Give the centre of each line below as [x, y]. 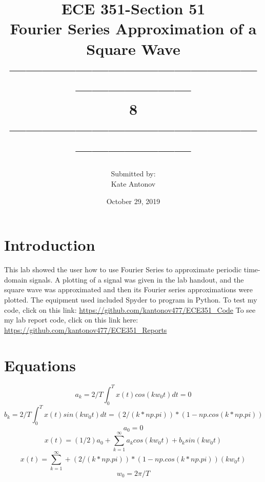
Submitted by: [133, 174]
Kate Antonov [133, 184]
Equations [40, 365]
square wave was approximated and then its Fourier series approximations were [129, 289]
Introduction [50, 245]
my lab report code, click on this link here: [71, 320]
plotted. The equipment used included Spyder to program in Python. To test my [131, 299]
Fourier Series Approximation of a [133, 28]
